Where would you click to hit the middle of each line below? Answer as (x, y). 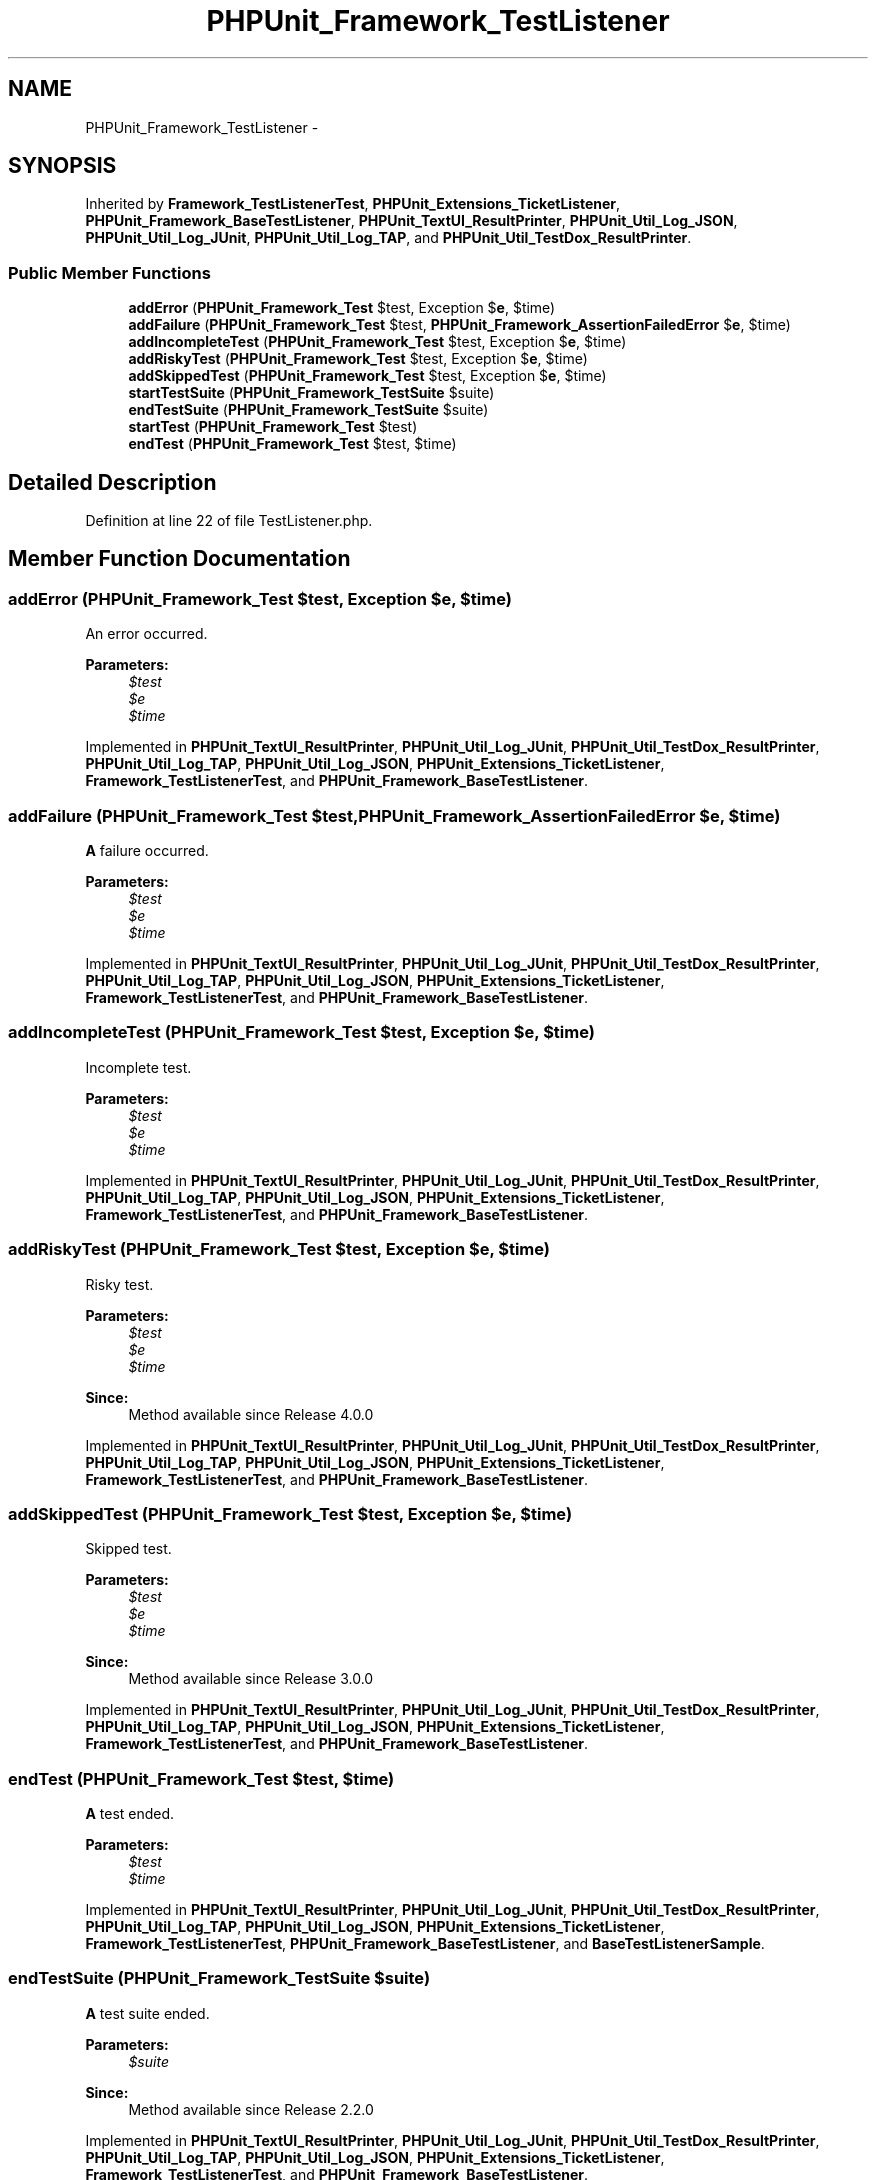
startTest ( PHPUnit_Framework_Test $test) (273, 427)
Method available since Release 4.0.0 (251, 1414)
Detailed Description (112, 482)
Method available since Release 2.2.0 (251, 2109)
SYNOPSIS (62, 166)
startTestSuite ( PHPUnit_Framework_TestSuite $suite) (311, 393)
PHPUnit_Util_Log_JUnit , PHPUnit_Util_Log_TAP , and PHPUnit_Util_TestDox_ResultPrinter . (388, 238)
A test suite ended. (147, 2013)
